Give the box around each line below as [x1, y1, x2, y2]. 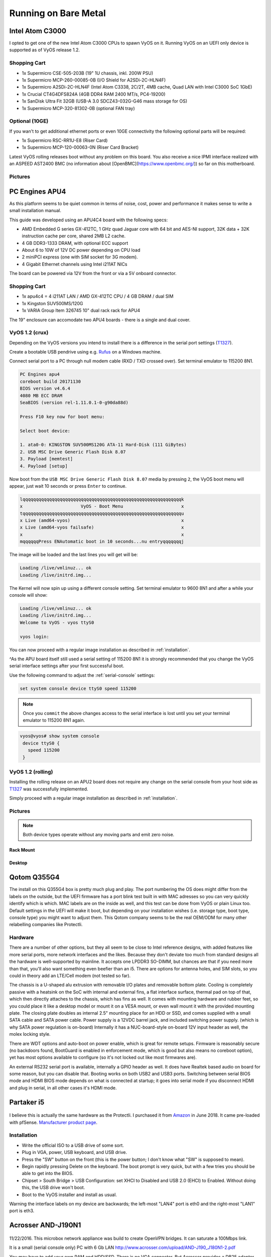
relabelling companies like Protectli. [9, 922, 83, 928]
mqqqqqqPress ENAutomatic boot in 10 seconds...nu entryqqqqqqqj [20, 538, 184, 545]
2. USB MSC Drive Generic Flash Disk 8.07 [20, 449, 126, 455]
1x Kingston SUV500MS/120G [22, 300, 83, 306]
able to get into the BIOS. [22, 1171, 74, 1177]
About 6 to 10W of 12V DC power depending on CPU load [22, 247, 141, 253]
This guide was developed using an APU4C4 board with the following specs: [9, 217, 168, 223]
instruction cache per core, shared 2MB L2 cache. [22, 233, 126, 239]
